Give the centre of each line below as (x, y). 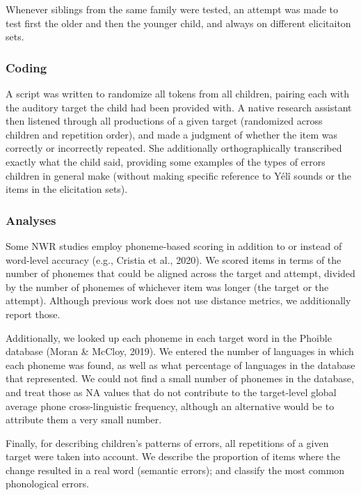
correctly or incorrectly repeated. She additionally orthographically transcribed (174, 148)
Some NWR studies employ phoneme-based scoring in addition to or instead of (174, 245)
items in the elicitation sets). (67, 189)
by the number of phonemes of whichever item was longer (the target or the (167, 286)
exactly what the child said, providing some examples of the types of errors (166, 161)
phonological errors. (47, 484)
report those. (33, 314)
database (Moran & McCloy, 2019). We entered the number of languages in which (180, 351)
